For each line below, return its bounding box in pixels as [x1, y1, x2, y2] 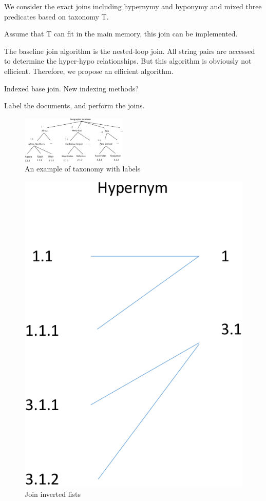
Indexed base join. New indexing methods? [4, 83, 139, 93]
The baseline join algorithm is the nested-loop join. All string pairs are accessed [4, 45, 255, 56]
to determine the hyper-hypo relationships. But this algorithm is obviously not [4, 55, 252, 66]
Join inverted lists [25, 488, 81, 499]
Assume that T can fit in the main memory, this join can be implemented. [4, 28, 238, 39]
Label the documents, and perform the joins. [4, 100, 145, 111]
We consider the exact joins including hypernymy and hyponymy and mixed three [4, 1, 262, 11]
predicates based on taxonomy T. [4, 11, 109, 22]
